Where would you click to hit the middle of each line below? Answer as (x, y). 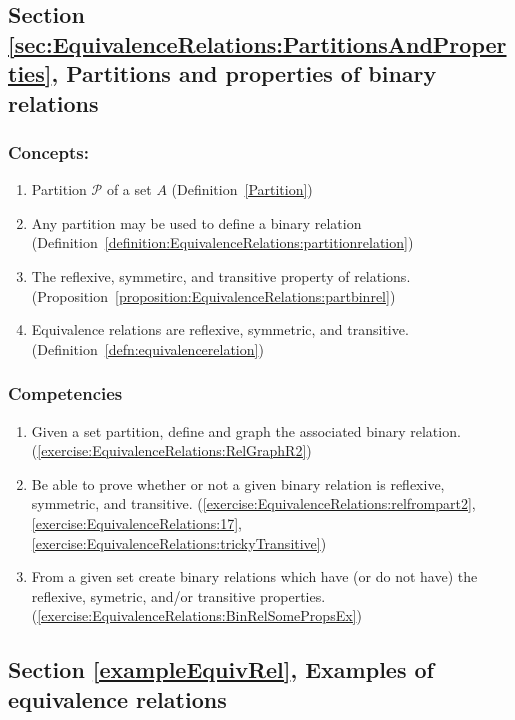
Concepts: (48, 151)
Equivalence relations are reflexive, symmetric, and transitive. (220, 329)
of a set (129, 189)
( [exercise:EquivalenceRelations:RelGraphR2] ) (171, 450)
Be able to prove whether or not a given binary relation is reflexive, (238, 483)
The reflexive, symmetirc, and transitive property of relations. (221, 275)
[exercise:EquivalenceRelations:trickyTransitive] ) (179, 542)
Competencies (65, 393)
